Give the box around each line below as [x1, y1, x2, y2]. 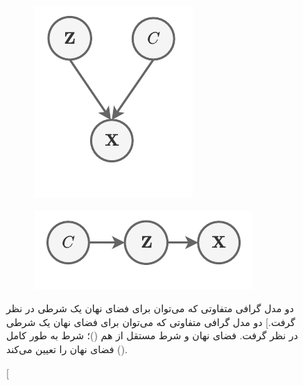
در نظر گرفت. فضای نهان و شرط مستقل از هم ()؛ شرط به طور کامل [6, 328, 298, 343]
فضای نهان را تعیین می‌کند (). [6, 341, 128, 356]
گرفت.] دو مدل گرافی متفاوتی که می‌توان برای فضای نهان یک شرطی [6, 314, 295, 329]
